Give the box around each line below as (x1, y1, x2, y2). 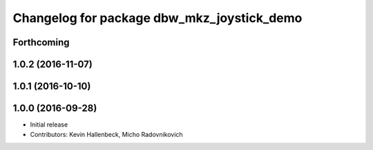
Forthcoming (12, 36, 70, 48)
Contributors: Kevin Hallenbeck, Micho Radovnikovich (30, 130, 183, 138)
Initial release (30, 120, 68, 129)
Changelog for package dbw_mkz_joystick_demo (12, 10, 303, 25)
